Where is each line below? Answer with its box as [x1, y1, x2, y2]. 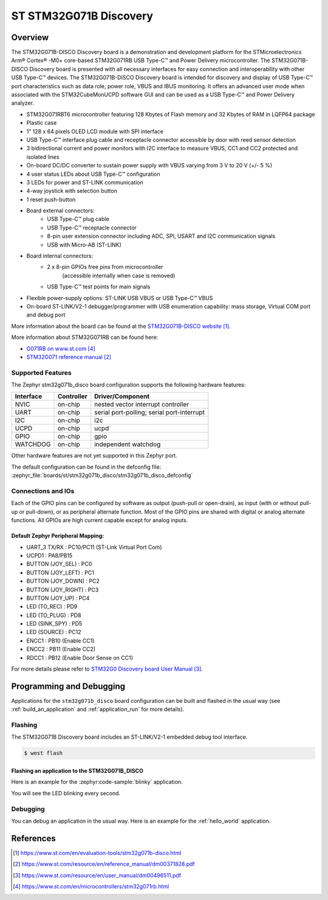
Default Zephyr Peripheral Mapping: [11, 532, 104, 540]
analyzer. [11, 99, 35, 106]
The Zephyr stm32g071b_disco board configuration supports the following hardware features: [11, 381, 246, 389]
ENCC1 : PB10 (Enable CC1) [26, 637, 95, 644]
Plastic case [26, 119, 57, 127]
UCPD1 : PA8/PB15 [26, 551, 73, 559]
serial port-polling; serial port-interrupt [94, 408, 205, 417]
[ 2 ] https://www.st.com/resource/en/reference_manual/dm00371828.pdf [13, 860, 196, 868]
